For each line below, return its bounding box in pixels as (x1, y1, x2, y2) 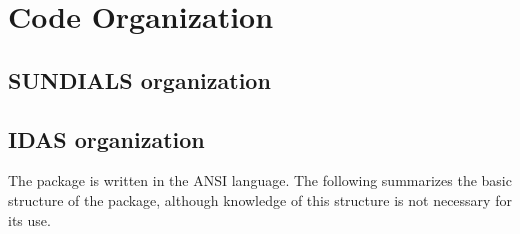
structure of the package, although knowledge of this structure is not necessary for (8, 189, 512, 210)
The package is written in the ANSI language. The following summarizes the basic (8, 170, 512, 191)
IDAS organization (8, 123, 205, 154)
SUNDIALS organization (8, 64, 271, 95)
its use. (8, 209, 51, 230)
